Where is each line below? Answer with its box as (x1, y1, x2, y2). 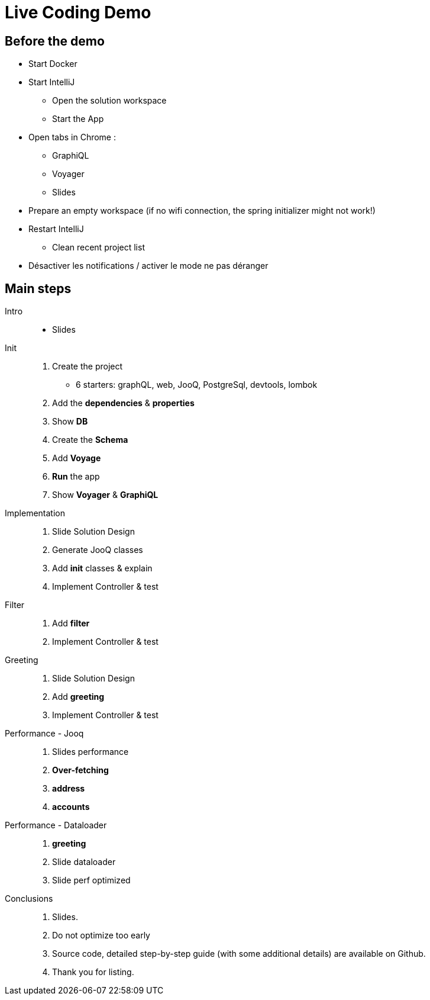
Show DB (52, 416, 88, 427)
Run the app (52, 471, 100, 482)
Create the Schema (52, 435, 128, 445)
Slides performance (52, 747, 129, 757)
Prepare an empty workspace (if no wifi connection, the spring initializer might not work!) (28, 205, 376, 216)
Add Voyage (52, 453, 101, 464)
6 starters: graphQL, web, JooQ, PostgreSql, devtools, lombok (76, 380, 318, 390)
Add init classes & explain (52, 563, 153, 574)
